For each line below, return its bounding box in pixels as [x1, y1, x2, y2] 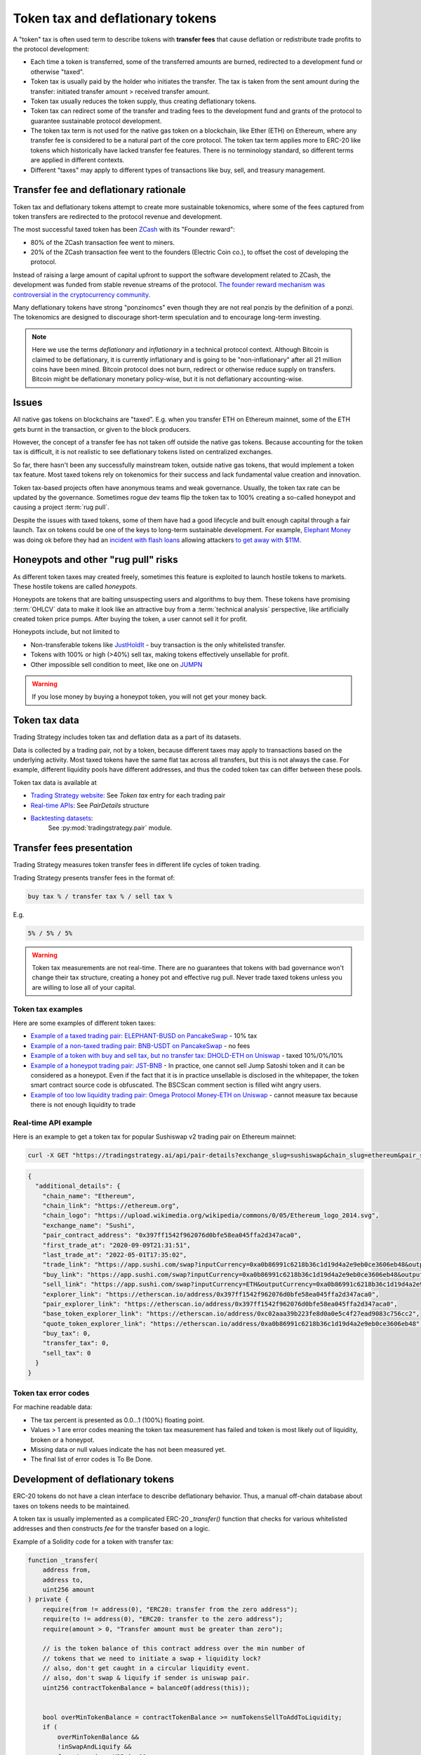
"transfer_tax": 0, [42, 1339, 110, 1347]
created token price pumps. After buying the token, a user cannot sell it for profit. [13, 615, 248, 623]
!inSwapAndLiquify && [57, 1743, 132, 1751]
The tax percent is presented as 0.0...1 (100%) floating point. [30, 1415, 205, 1424]
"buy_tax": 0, [42, 1330, 91, 1337]
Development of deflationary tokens [13, 1473, 175, 1485]
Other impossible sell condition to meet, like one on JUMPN [30, 660, 203, 668]
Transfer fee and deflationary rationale [13, 184, 186, 196]
